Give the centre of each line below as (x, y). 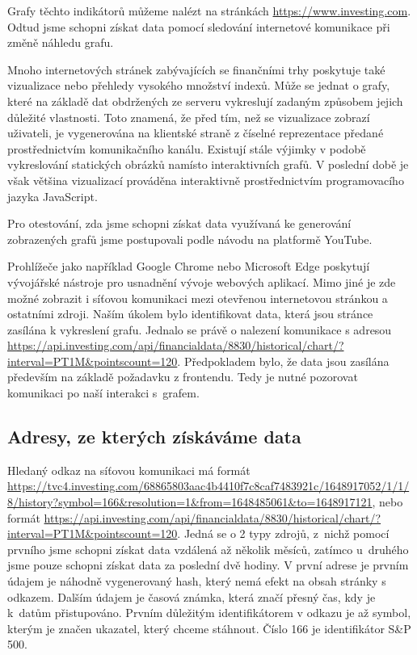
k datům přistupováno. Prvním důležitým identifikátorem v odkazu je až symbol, (209, 613)
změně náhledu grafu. (61, 42)
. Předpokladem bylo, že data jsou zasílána (283, 361)
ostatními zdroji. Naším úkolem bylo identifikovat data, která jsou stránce (190, 314)
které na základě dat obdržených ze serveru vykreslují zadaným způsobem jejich (205, 101)
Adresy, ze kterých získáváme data (154, 437)
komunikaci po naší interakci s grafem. (103, 393)
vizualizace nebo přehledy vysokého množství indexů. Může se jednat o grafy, (199, 85)
